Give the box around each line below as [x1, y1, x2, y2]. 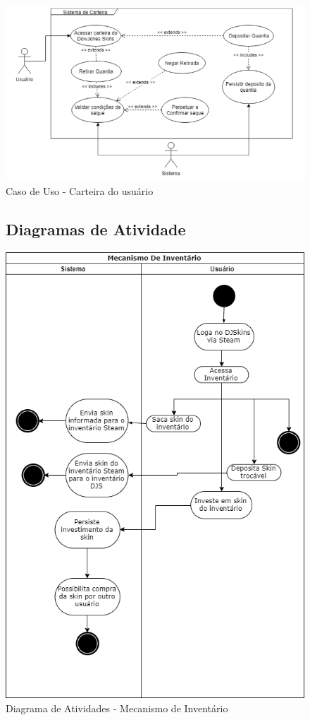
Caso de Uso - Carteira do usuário [6, 183, 154, 198]
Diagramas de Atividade [6, 218, 186, 240]
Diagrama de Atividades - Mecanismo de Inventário [6, 700, 228, 715]
